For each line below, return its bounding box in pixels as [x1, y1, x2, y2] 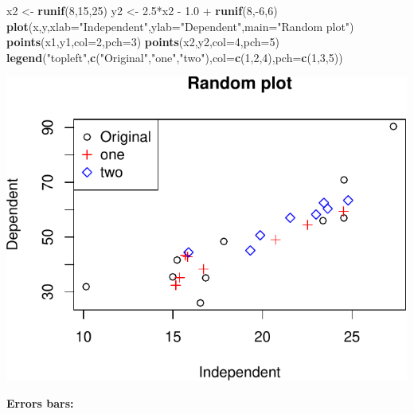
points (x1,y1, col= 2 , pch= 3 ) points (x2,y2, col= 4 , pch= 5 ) [6, 33, 279, 50]
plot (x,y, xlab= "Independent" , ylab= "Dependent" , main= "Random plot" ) [6, 18, 354, 34]
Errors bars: [6, 395, 74, 412]
